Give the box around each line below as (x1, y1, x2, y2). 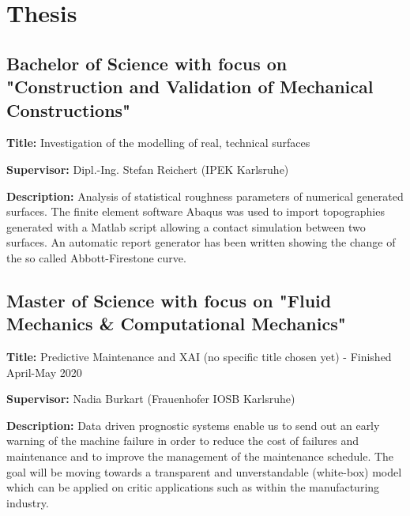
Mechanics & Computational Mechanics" (6, 311, 346, 336)
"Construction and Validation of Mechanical (6, 74, 374, 99)
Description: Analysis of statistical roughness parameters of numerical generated (6, 187, 404, 204)
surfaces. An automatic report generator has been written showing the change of (6, 234, 396, 250)
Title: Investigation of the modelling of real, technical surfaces (6, 134, 310, 151)
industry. (6, 494, 49, 510)
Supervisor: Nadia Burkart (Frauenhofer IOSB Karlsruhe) (6, 390, 295, 407)
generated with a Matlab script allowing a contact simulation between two (6, 218, 366, 235)
